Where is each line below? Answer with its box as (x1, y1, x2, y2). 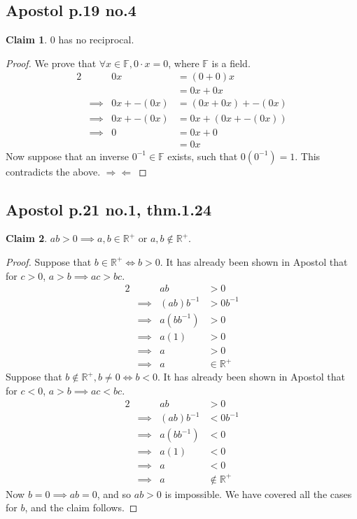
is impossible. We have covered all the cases (164, 486, 352, 501)
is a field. (211, 55, 251, 70)
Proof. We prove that (6, 55, 97, 70)
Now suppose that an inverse (6, 148, 129, 163)
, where (168, 55, 199, 70)
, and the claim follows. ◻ (24, 500, 138, 515)
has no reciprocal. (58, 32, 134, 47)
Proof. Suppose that (6, 254, 92, 269)
